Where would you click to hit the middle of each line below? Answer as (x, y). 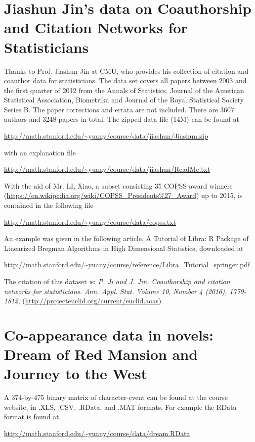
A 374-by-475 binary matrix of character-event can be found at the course (116, 397)
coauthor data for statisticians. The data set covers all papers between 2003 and (125, 80)
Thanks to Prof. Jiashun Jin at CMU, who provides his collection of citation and (126, 71)
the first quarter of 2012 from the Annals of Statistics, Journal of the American (124, 90)
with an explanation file (40, 152)
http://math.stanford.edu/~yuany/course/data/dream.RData (97, 433)
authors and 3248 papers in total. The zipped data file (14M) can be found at (122, 119)
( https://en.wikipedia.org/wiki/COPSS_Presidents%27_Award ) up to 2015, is (123, 195)
